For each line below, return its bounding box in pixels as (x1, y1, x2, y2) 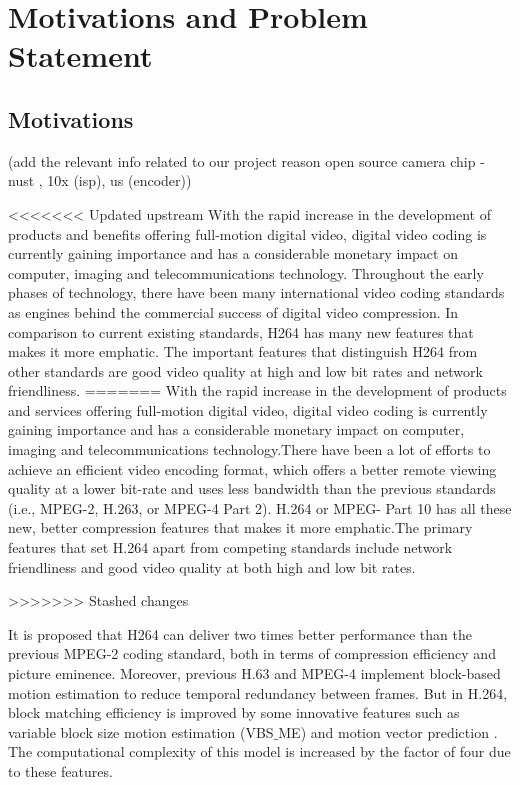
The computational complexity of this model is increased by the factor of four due (8, 741, 511, 762)
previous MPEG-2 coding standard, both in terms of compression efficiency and (8, 643, 496, 664)
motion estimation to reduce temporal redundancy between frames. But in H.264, (8, 682, 508, 703)
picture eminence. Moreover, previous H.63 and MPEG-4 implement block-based (8, 663, 501, 684)
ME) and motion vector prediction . (278, 721, 498, 742)
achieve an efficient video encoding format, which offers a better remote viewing (8, 458, 497, 479)
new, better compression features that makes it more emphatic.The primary (8, 517, 473, 538)
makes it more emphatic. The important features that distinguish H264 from (8, 341, 478, 362)
